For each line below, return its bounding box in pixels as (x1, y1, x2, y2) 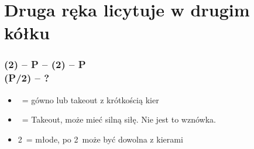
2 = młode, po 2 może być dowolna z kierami (18, 133, 183, 145)
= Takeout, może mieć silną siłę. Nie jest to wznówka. (22, 113, 216, 126)
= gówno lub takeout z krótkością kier (22, 93, 159, 106)
